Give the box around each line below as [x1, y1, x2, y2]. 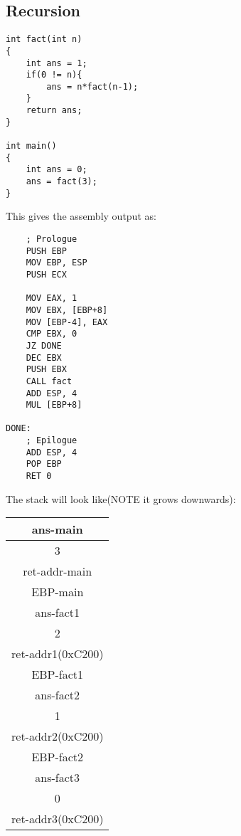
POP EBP [26, 459, 62, 470]
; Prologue [26, 233, 77, 244]
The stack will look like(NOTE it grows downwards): [6, 491, 236, 506]
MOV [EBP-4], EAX [26, 317, 108, 327]
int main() [6, 141, 57, 152]
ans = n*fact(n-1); [46, 81, 139, 92]
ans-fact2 [35, 687, 80, 704]
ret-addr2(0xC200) [11, 728, 104, 745]
